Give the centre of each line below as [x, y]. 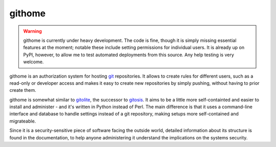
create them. [23, 90]
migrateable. [23, 121]
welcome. [33, 62]
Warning [32, 31]
